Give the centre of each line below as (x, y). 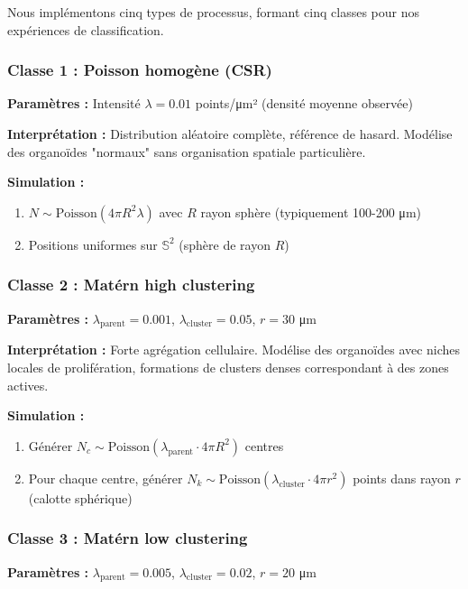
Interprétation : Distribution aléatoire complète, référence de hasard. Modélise (230, 133)
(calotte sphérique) (80, 497)
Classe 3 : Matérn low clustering (128, 538)
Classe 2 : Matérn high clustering (131, 285)
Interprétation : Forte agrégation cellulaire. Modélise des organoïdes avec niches (234, 350)
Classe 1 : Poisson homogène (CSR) (140, 70)
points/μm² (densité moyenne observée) (304, 103)
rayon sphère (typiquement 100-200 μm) (311, 212)
